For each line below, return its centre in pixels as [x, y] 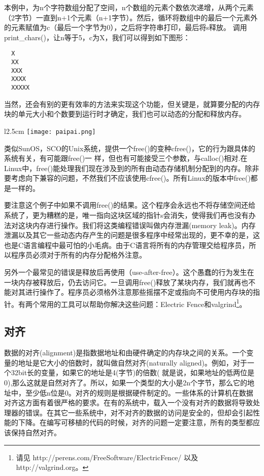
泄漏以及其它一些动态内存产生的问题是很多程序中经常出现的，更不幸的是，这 [132, 235]
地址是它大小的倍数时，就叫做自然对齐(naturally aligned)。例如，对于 [133, 362]
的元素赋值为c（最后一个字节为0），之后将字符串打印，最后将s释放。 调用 [126, 27]
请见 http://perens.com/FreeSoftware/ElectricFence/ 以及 [107, 457]
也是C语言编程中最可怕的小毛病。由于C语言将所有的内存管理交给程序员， [127, 245]
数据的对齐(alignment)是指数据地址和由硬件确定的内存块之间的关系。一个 [125, 353]
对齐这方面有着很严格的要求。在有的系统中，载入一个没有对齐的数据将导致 [128, 402]
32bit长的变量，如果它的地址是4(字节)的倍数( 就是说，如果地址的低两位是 [133, 372]
